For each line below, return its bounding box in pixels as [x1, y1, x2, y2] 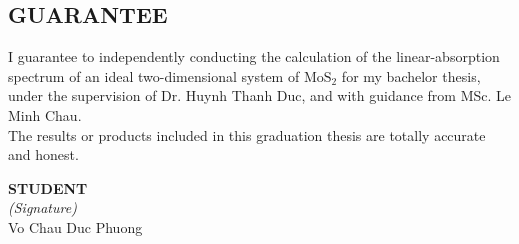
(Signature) [8, 197, 77, 218]
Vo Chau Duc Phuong [8, 216, 143, 237]
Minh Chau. [8, 104, 82, 125]
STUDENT [8, 177, 88, 198]
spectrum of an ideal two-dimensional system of [8, 65, 300, 86]
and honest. [8, 144, 79, 165]
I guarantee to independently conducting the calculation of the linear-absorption [8, 46, 500, 67]
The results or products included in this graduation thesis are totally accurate [8, 124, 486, 145]
